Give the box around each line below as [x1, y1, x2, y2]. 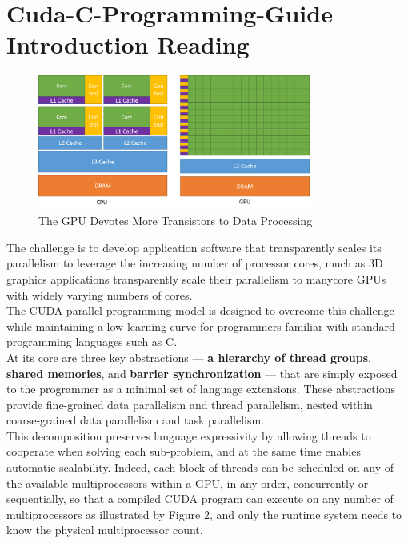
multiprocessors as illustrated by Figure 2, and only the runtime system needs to [6, 505, 402, 522]
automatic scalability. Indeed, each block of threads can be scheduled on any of [6, 459, 394, 476]
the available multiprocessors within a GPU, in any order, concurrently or [6, 474, 369, 491]
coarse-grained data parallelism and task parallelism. [6, 412, 265, 428]
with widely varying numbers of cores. [6, 286, 193, 303]
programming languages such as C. [6, 333, 178, 350]
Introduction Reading [6, 28, 250, 61]
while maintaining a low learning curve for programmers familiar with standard [6, 317, 395, 334]
